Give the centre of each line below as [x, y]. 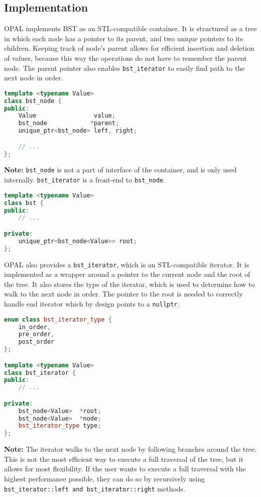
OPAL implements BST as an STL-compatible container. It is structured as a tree [130, 28]
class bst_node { [33, 101]
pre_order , [36, 334]
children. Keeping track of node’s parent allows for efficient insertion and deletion [129, 48]
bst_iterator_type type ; [60, 426]
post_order [36, 342]
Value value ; [67, 116]
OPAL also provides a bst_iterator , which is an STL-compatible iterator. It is [127, 264]
